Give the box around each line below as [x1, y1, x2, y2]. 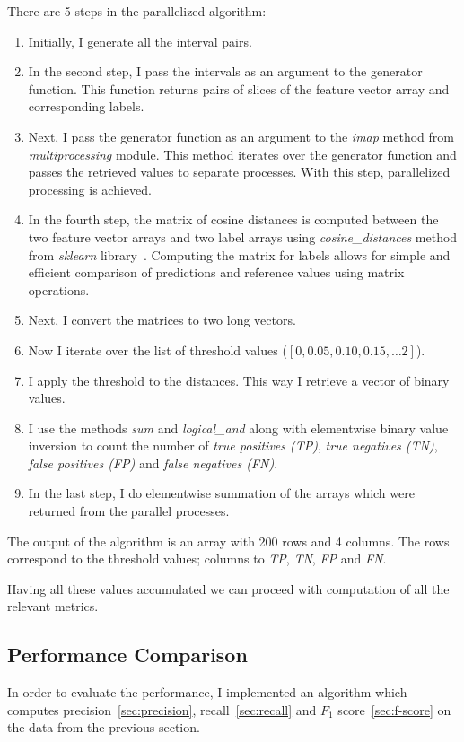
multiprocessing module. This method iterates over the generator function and [28, 144, 457, 163]
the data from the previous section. [7, 718, 200, 737]
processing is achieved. [28, 179, 152, 198]
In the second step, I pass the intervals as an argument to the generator [28, 62, 423, 81]
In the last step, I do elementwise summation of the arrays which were [28, 484, 415, 502]
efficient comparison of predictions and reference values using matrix [28, 263, 405, 282]
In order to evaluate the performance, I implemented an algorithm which [7, 683, 407, 702]
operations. [28, 280, 90, 299]
